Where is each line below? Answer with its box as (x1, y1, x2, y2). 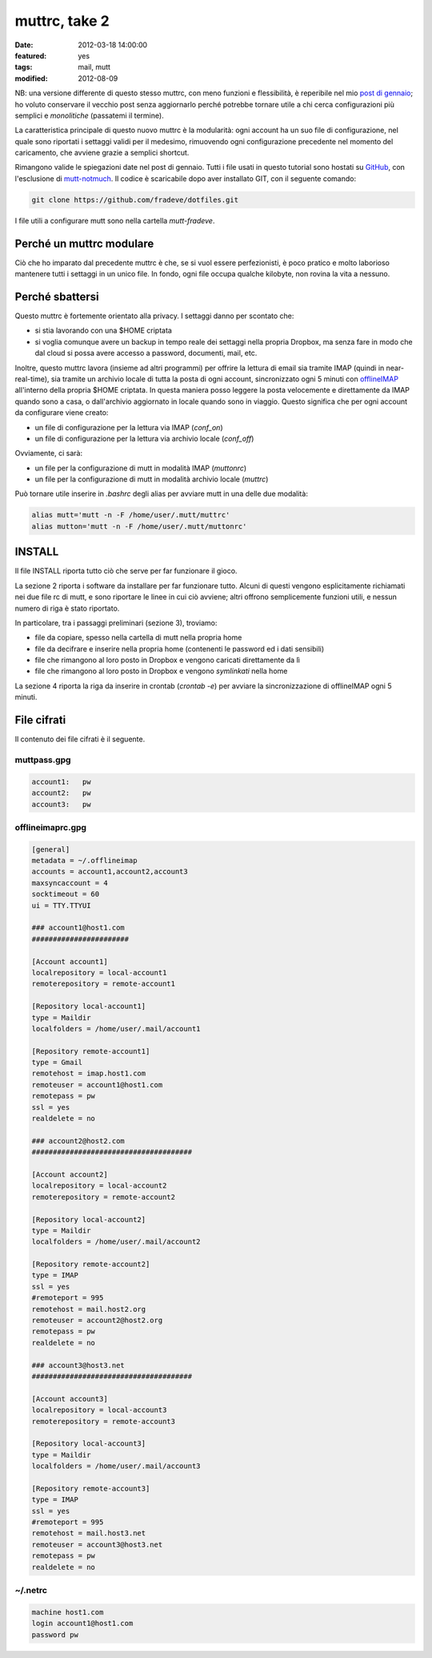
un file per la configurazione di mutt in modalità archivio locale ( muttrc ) (34, 474, 269, 484)
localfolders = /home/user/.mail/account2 (31, 1237, 201, 1246)
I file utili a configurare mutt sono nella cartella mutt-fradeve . (14, 216, 215, 225)
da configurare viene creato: (14, 408, 109, 418)
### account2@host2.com (31, 1136, 126, 1145)
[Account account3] (31, 1394, 108, 1403)
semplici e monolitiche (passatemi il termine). (14, 111, 164, 120)
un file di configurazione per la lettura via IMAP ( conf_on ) (34, 422, 223, 432)
